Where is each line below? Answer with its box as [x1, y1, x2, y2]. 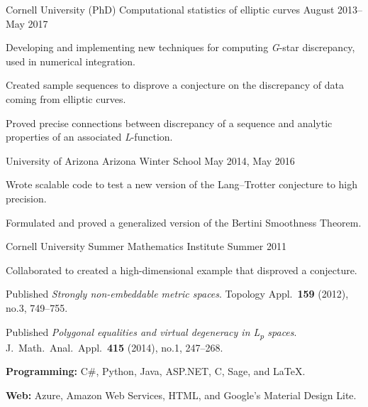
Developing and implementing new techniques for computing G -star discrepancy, [6, 40, 355, 55]
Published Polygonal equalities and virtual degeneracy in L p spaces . [6, 324, 297, 341]
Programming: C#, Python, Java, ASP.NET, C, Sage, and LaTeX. [6, 364, 306, 379]
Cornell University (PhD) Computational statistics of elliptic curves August [6, 2, 335, 16]
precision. [6, 190, 47, 205]
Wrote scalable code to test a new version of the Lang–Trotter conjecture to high [6, 177, 358, 192]
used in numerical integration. [6, 53, 135, 68]
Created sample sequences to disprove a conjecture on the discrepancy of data [6, 77, 344, 92]
